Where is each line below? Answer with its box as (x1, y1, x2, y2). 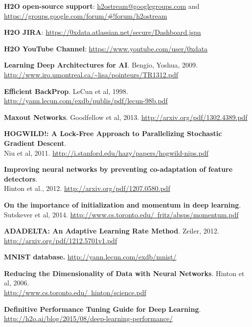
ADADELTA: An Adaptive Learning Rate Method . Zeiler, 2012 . (4, 226, 219, 236)
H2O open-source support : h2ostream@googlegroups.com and (4, 1, 200, 11)
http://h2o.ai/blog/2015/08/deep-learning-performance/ (4, 313, 173, 324)
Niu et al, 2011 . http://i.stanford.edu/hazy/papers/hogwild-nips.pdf (4, 147, 208, 158)
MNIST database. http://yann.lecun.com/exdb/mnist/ (4, 252, 177, 262)
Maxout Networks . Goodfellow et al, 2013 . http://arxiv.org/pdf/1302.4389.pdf (4, 112, 248, 122)
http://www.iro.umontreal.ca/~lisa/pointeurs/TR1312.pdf (4, 69, 178, 79)
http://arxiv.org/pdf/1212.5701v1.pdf (4, 235, 117, 245)
